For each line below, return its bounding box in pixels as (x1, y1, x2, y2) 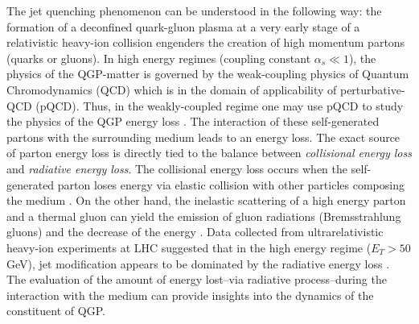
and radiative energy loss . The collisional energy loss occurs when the (6, 160, 348, 177)
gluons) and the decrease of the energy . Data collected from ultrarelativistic (6, 223, 384, 240)
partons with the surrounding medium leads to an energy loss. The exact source (6, 128, 401, 145)
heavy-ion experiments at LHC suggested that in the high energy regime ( (6, 239, 372, 255)
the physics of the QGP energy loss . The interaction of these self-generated (6, 113, 380, 130)
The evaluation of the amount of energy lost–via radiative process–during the (6, 271, 387, 288)
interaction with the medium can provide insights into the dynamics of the (6, 286, 374, 303)
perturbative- (339, 81, 405, 98)
